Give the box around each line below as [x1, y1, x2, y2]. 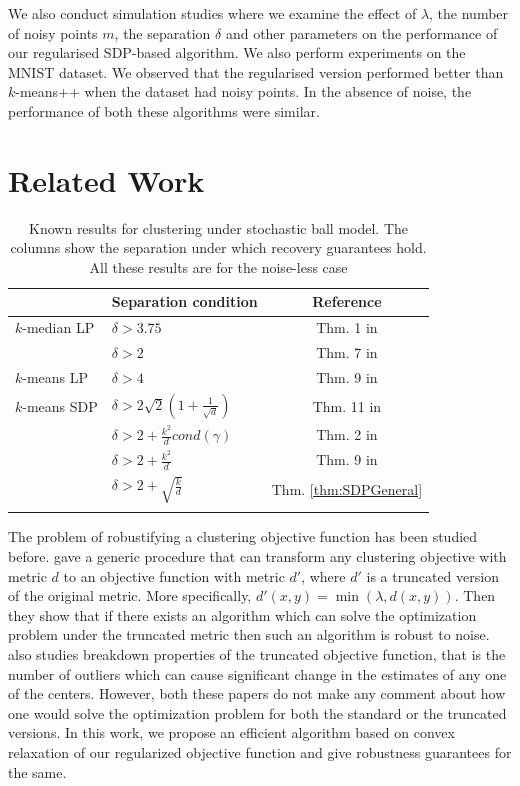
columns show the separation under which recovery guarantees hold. [10, 237, 427, 258]
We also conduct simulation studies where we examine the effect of [8, 3, 417, 23]
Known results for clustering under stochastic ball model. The [29, 217, 408, 238]
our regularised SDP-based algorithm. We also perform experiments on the [8, 42, 466, 63]
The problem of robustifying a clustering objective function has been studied [8, 526, 478, 547]
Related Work [8, 159, 205, 200]
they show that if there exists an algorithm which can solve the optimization [8, 604, 477, 625]
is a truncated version [366, 565, 499, 586]
